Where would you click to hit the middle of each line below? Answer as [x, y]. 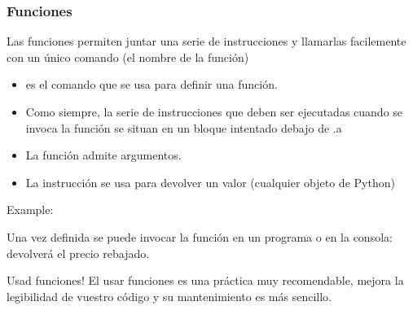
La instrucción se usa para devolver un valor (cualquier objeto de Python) [210, 182]
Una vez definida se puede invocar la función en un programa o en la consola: [200, 236]
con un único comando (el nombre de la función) [128, 57]
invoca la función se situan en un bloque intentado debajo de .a [184, 127]
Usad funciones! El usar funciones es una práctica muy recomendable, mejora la [205, 280]
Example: [30, 210]
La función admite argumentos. [103, 155]
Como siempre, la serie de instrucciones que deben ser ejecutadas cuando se [214, 111]
